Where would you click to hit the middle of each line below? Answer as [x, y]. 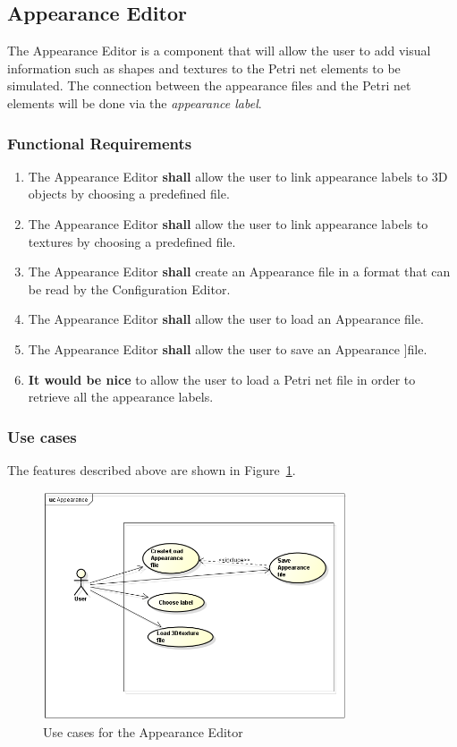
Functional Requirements [100, 143]
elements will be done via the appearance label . [135, 102]
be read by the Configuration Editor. [129, 289]
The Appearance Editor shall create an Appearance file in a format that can [239, 272]
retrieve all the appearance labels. [121, 397]
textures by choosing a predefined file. [132, 241]
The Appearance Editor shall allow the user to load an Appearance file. [226, 319]
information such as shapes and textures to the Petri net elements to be [204, 68]
